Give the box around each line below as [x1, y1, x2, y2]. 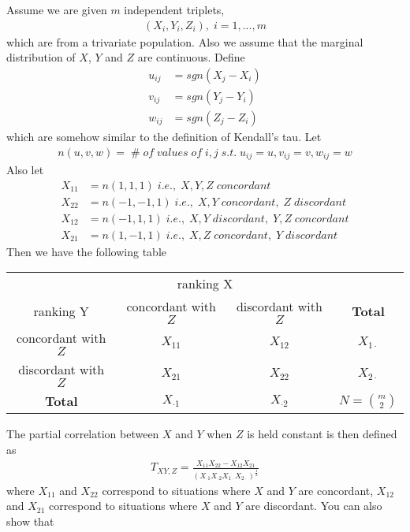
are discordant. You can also [245, 497, 382, 514]
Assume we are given [6, 2, 107, 17]
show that [6, 513, 54, 530]
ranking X [177, 274, 233, 293]
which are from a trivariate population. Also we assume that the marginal [6, 33, 363, 50]
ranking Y [33, 301, 89, 320]
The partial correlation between [6, 426, 159, 442]
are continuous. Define [137, 49, 245, 65]
